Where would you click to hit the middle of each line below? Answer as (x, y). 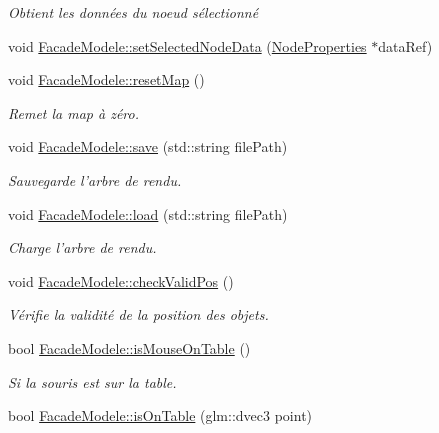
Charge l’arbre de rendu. (82, 247)
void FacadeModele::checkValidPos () (121, 280)
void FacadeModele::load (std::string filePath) (148, 213)
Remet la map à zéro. (73, 112)
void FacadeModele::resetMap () (106, 79)
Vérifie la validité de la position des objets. (138, 314)
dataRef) (405, 45)
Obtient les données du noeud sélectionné (133, 12)
